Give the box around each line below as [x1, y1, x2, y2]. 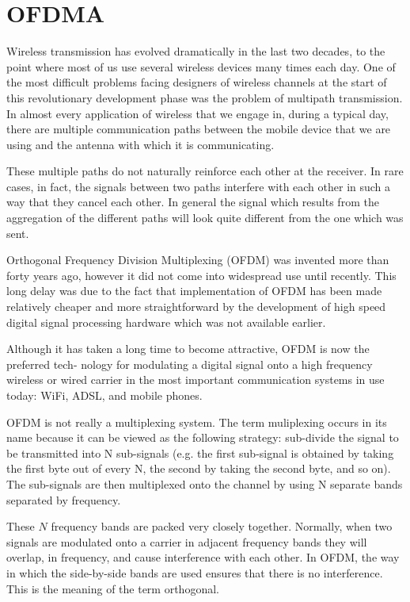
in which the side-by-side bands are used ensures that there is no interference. [6, 564, 383, 581]
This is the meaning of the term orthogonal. [6, 580, 219, 596]
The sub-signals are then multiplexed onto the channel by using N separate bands [6, 475, 403, 492]
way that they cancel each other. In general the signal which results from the [6, 194, 379, 210]
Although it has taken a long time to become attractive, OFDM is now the [6, 340, 370, 357]
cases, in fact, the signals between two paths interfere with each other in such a [6, 178, 391, 194]
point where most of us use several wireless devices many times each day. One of [6, 58, 396, 75]
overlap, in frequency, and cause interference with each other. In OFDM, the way [6, 549, 400, 566]
